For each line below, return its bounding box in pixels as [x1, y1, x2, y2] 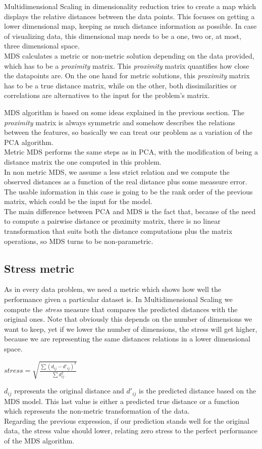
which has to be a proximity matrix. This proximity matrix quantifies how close [4, 60, 249, 71]
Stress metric [4, 260, 74, 276]
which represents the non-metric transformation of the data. [4, 406, 190, 416]
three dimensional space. [4, 40, 80, 51]
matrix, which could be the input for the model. [4, 196, 152, 207]
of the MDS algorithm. [4, 435, 75, 445]
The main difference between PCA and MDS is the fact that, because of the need [4, 206, 256, 216]
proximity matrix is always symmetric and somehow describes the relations [4, 117, 235, 127]
